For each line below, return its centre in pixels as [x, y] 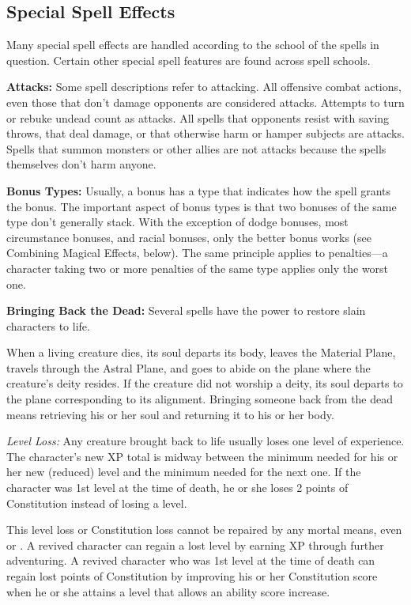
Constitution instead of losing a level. [97, 503]
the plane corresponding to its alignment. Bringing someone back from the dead [200, 399]
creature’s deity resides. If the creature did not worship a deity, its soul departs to [205, 383]
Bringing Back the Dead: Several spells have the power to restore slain [186, 310]
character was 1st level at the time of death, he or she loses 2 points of [177, 488]
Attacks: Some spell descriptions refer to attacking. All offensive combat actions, [204, 87]
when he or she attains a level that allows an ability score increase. [168, 591]
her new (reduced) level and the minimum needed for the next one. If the [184, 472]
